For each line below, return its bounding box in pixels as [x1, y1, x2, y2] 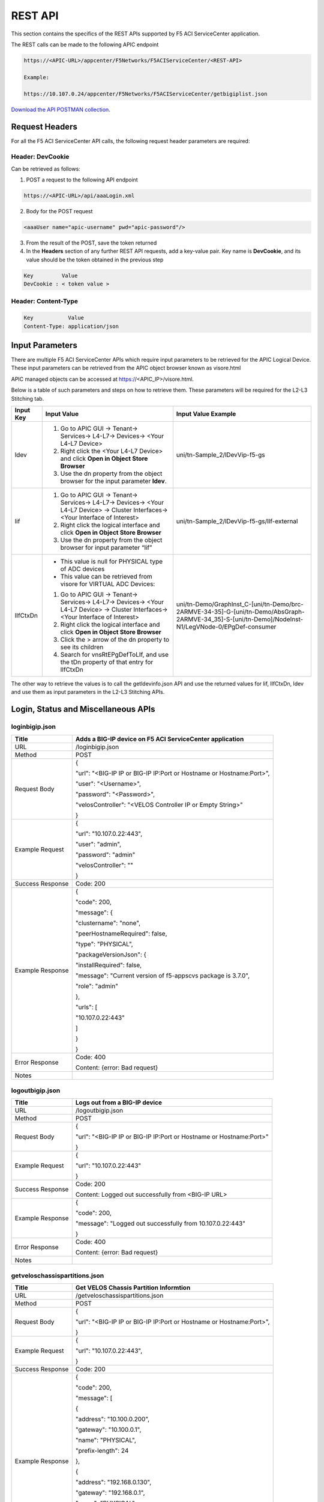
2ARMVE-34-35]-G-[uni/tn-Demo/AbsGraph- [176, 607, 305, 616]
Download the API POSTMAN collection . [11, 106, 110, 114]
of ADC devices [60, 565, 105, 573]
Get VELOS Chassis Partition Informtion [75, 1283, 191, 1292]
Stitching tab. [11, 395, 44, 402]
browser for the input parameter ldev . [60, 476, 167, 485]
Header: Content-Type [11, 297, 78, 306]
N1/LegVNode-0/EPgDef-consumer [176, 622, 277, 631]
